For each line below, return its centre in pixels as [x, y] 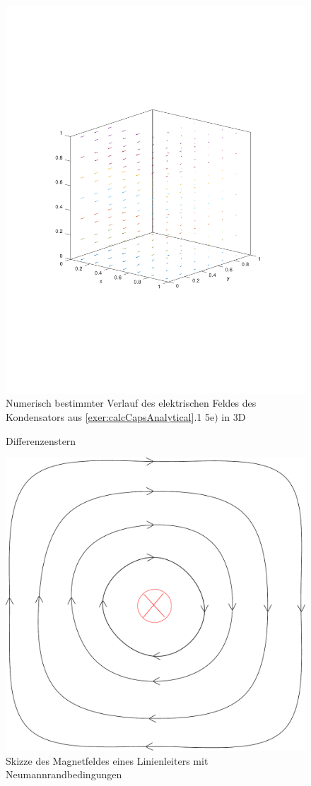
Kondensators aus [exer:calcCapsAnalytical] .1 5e [110, 417]
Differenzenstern [41, 440]
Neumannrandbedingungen [64, 774]
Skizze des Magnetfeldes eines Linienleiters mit [107, 760]
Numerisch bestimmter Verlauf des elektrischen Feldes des [131, 403]
